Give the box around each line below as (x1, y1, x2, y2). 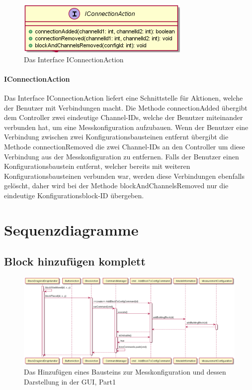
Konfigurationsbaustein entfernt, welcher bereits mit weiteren (4, 161, 190, 171)
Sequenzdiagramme (4, 219, 139, 240)
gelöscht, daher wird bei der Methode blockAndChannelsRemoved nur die (4, 180, 229, 191)
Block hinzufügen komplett (4, 254, 146, 269)
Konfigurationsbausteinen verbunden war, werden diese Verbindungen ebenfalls (4, 170, 245, 181)
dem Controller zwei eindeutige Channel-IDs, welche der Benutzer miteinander (4, 112, 243, 123)
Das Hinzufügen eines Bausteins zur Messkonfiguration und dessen (24, 367, 226, 377)
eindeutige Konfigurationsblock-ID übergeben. (4, 190, 144, 200)
